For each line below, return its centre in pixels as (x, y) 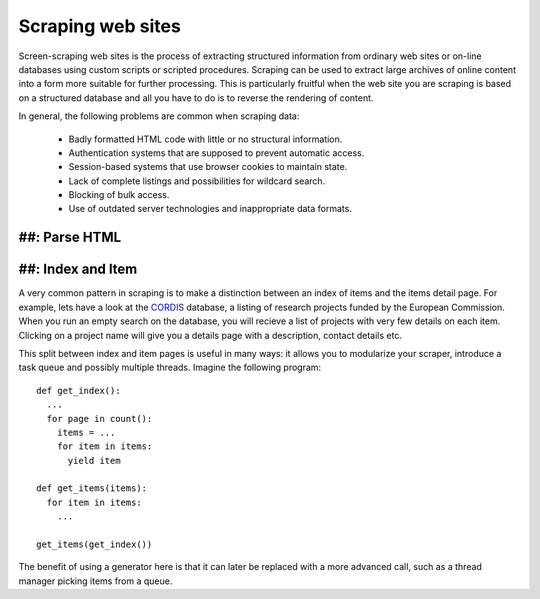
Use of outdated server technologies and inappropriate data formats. (210, 209)
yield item (94, 460)
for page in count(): (99, 418)
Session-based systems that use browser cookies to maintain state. (208, 167)
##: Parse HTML (70, 237)
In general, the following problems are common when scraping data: (159, 116)
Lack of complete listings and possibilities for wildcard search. (197, 181)
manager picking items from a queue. (95, 581)
